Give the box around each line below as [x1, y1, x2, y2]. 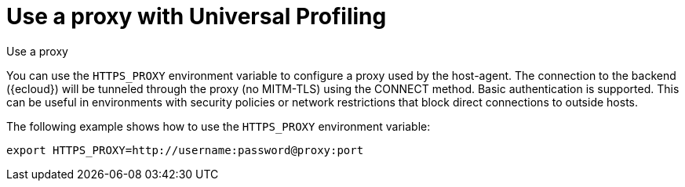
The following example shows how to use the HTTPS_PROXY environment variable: [6, 119, 431, 133]
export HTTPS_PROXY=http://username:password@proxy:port [6, 143, 364, 156]
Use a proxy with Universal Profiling [6, 3, 387, 30]
